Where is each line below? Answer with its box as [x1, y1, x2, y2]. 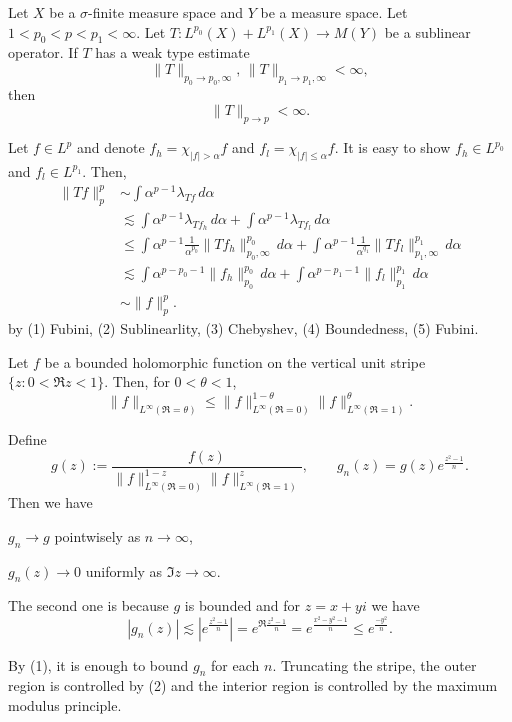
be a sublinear [384, 21, 471, 42]
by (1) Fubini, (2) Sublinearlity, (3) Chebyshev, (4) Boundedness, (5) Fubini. [8, 318, 479, 339]
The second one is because [8, 595, 169, 616]
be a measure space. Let [260, 2, 408, 22]
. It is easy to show [334, 137, 451, 158]
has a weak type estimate [95, 42, 250, 63]
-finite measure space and [88, 2, 244, 22]
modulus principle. [8, 694, 122, 715]
